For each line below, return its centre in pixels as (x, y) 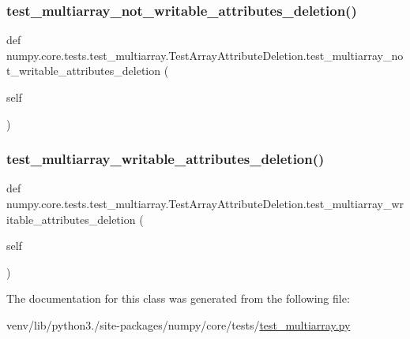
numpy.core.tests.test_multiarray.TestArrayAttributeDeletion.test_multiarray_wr (205, 203)
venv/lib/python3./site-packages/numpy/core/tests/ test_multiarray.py (179, 324)
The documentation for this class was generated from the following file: (178, 298)
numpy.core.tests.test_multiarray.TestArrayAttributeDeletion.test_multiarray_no (205, 55)
